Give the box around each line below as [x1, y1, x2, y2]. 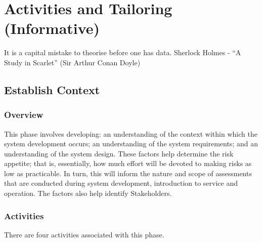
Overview [4, 108, 43, 121]
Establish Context [4, 82, 100, 97]
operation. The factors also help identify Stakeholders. [4, 188, 172, 198]
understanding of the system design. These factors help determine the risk [4, 148, 234, 158]
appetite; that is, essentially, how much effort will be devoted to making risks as [4, 158, 252, 169]
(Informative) [4, 18, 100, 38]
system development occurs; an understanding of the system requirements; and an [4, 138, 258, 149]
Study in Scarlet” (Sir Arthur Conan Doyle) [4, 57, 141, 67]
